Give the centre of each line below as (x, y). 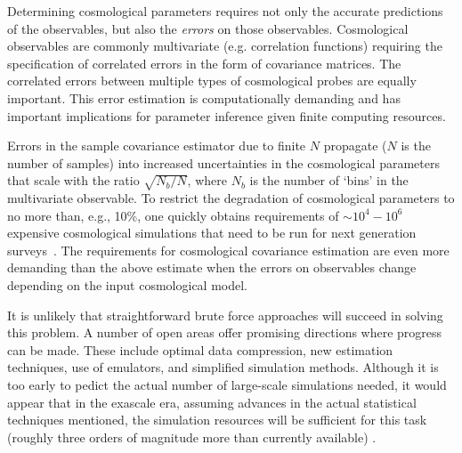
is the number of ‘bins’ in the (329, 180)
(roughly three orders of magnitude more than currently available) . (192, 437)
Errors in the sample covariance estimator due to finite (157, 146)
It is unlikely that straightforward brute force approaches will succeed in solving (225, 315)
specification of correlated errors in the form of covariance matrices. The (204, 63)
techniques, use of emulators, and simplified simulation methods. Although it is (223, 367)
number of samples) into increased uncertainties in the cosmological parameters (223, 162)
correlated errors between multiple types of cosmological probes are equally (212, 81)
